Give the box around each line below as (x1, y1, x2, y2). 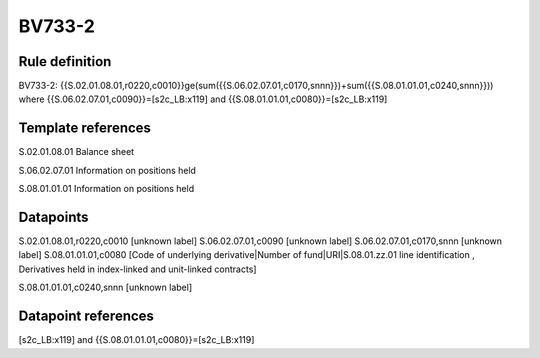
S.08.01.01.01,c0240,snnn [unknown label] (18, 281, 193, 294)
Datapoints (18, 208, 89, 225)
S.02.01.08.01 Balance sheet (18, 146, 135, 158)
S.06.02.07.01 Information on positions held (18, 164, 197, 176)
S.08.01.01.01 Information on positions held (18, 183, 195, 195)
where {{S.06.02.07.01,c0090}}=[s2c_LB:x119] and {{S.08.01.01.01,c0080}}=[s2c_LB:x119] (18, 93, 388, 105)
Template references (18, 120, 152, 137)
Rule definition (18, 53, 112, 70)
